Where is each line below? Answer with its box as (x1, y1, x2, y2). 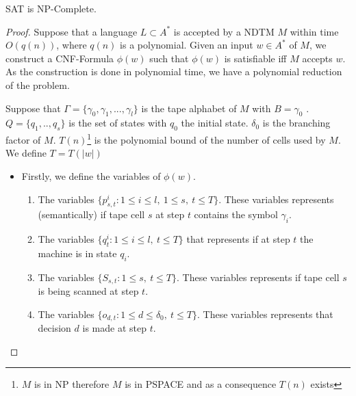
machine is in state (38, 246, 117, 260)
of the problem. (5, 77, 70, 92)
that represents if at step (186, 232, 290, 246)
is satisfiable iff (224, 51, 287, 65)
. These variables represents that (197, 306, 333, 321)
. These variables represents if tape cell (177, 269, 340, 284)
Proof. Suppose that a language (5, 24, 138, 38)
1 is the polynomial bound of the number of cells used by (87, 131, 326, 146)
